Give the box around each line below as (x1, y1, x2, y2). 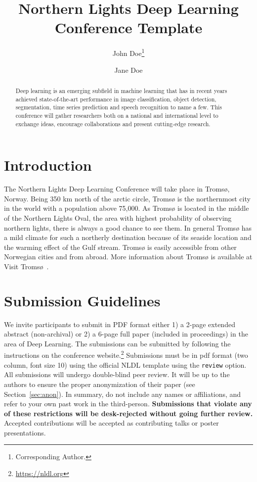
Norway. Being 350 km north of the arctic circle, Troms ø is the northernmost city (4, 193, 251, 203)
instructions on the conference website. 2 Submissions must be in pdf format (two (4, 348, 248, 360)
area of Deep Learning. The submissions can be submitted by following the (4, 338, 231, 348)
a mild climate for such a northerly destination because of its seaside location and (4, 232, 252, 242)
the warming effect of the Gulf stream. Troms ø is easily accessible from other (4, 241, 237, 252)
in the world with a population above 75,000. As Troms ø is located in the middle (4, 203, 249, 213)
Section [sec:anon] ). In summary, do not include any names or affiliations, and (4, 388, 241, 399)
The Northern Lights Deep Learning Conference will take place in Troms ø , (4, 184, 230, 194)
